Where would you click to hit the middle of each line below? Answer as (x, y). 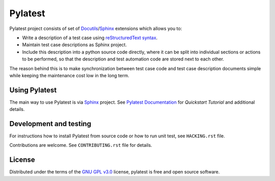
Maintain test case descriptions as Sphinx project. (75, 45)
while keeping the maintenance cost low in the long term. (69, 75)
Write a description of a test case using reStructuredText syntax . (90, 38)
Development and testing (50, 124)
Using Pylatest (33, 90)
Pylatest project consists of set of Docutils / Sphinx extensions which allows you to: (96, 28)
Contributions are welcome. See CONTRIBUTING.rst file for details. (81, 145)
